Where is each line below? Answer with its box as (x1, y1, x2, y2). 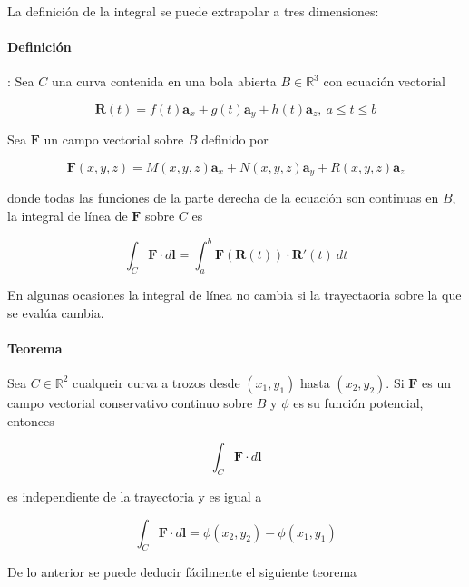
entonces (7, 411, 54, 430)
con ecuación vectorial (323, 72, 446, 91)
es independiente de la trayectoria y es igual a (7, 486, 262, 505)
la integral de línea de (7, 206, 128, 225)
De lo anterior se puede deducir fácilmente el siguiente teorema (7, 562, 357, 582)
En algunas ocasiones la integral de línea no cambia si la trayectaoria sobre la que (7, 284, 462, 303)
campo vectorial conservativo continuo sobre (7, 393, 253, 412)
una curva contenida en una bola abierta (51, 72, 277, 91)
